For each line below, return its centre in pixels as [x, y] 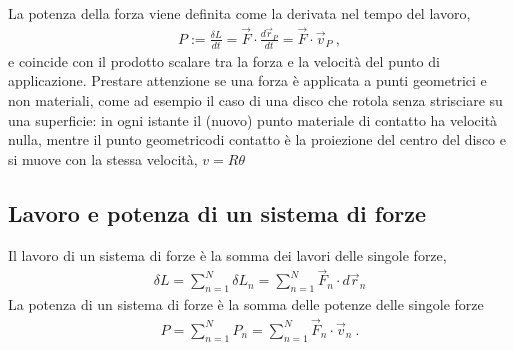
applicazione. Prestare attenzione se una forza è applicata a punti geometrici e [247, 80]
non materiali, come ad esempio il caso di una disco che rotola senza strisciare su [255, 99]
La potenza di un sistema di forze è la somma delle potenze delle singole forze [246, 304]
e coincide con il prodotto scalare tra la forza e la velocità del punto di [224, 60]
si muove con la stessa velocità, [103, 158]
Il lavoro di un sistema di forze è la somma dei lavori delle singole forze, [227, 254]
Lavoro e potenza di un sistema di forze [217, 212]
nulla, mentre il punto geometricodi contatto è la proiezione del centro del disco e [257, 139]
